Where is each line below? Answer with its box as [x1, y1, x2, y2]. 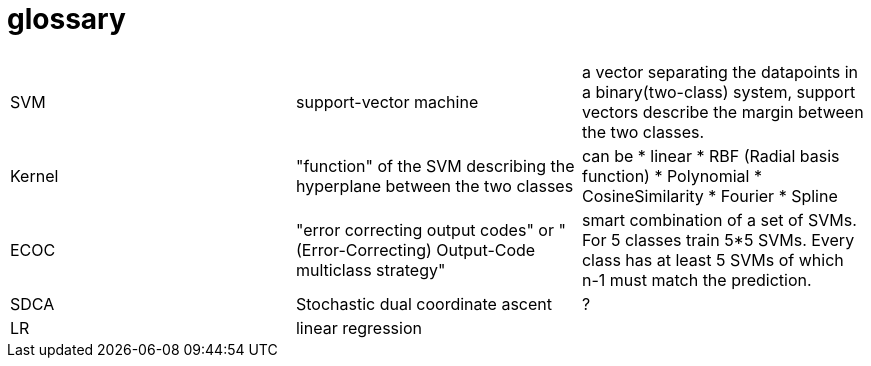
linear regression [295, 317, 422, 338]
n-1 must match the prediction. [581, 269, 812, 290]
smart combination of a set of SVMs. [581, 209, 857, 230]
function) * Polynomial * [581, 165, 762, 186]
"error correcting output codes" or [295, 219, 554, 240]
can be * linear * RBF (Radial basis [581, 145, 840, 166]
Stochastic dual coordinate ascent [295, 293, 553, 314]
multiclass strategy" [295, 259, 446, 280]
